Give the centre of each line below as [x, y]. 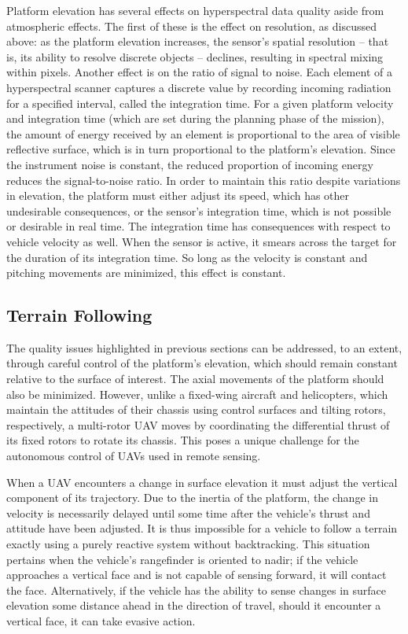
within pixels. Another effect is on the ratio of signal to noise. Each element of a [199, 72]
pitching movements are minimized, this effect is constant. [146, 273]
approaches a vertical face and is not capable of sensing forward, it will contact [197, 575]
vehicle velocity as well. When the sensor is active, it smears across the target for [202, 241]
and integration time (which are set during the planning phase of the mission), [195, 118]
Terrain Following [79, 315]
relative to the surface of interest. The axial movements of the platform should [195, 379]
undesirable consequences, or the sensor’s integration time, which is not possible [199, 210]
